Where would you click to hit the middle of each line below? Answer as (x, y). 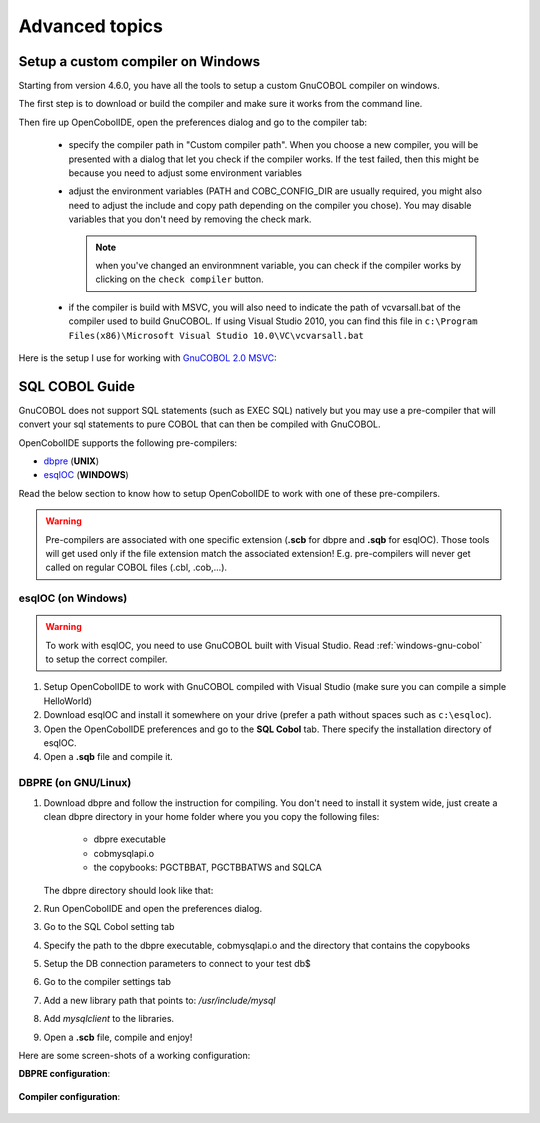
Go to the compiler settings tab (107, 982)
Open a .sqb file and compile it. (108, 757)
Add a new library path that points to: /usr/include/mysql (159, 1000)
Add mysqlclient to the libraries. (109, 1019)
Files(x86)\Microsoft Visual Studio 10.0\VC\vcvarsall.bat (216, 335)
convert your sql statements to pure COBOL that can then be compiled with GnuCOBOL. (199, 424)
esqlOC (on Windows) (73, 598)
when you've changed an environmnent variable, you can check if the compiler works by (278, 265)
